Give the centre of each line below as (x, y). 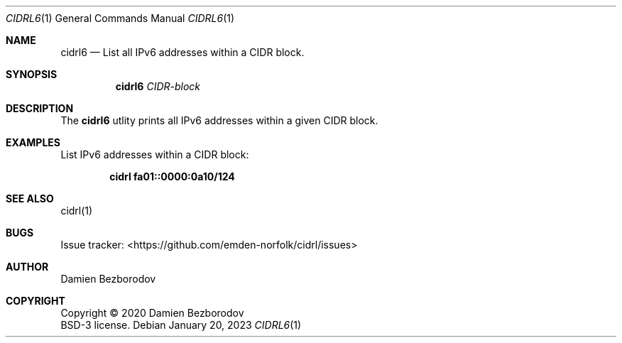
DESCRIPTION (40, 108)
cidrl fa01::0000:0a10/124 (172, 176)
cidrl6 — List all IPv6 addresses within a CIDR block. (182, 52)
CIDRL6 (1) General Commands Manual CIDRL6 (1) (120, 18)
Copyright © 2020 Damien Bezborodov (152, 313)
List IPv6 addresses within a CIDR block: (155, 154)
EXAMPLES (33, 142)
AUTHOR (27, 267)
